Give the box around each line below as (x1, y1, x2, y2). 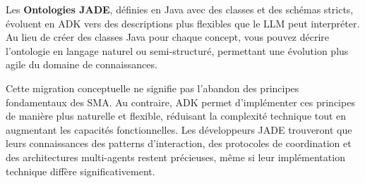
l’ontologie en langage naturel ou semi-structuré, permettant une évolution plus (6, 43, 349, 58)
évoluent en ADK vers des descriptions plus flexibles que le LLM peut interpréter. (6, 15, 360, 30)
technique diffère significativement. (6, 163, 155, 178)
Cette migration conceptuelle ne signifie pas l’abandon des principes (6, 80, 299, 95)
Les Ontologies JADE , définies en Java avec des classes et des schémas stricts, (6, 2, 354, 16)
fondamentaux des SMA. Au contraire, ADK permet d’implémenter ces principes (6, 94, 355, 109)
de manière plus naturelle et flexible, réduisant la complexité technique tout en (6, 108, 347, 123)
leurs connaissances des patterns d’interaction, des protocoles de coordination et (6, 136, 352, 151)
